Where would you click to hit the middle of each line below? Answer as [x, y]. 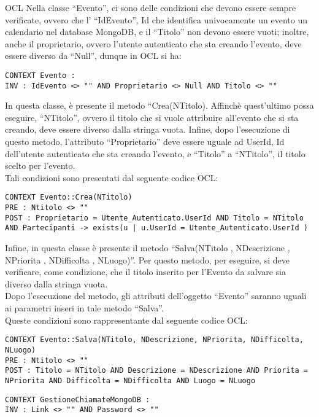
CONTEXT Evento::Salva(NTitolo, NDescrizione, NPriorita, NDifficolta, [154, 340]
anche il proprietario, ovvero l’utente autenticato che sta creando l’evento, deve [153, 43]
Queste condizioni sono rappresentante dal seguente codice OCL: [126, 320]
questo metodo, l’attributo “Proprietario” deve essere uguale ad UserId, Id [145, 142]
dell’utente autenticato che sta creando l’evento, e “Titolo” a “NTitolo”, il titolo [155, 153]
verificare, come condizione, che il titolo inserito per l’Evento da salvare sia [145, 272]
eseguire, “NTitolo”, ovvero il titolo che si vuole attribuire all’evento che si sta [152, 117]
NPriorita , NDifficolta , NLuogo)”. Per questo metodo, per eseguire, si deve [147, 259]
